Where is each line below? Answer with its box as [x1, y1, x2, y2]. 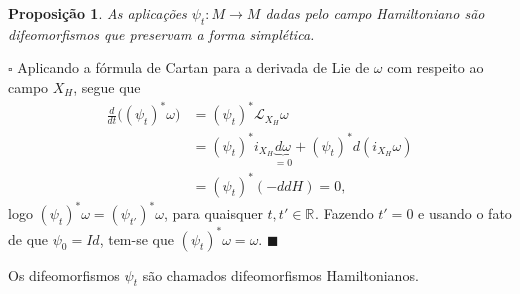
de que [8, 228, 49, 249]
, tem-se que [99, 228, 174, 249]
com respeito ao [387, 57, 484, 78]
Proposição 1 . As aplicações [8, 3, 187, 23]
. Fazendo [315, 203, 374, 224]
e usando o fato [418, 203, 512, 224]
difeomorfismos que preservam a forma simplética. [8, 23, 315, 44]
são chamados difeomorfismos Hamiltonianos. [142, 264, 419, 285]
